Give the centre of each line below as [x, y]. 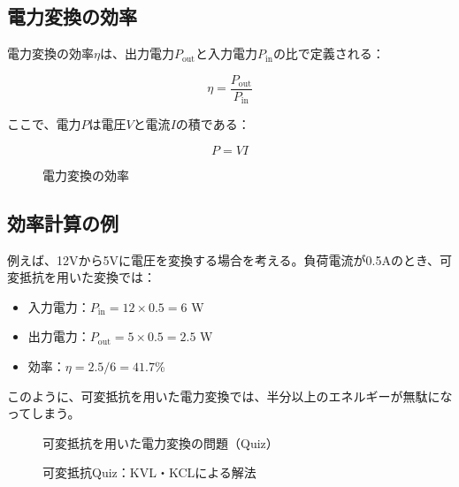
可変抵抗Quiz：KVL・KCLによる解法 [149, 472]
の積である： [213, 124]
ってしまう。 [44, 413]
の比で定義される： [329, 53]
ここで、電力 [44, 124]
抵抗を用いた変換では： [87, 277]
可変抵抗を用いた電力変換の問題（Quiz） [161, 442]
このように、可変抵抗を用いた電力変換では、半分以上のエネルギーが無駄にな [230, 396]
